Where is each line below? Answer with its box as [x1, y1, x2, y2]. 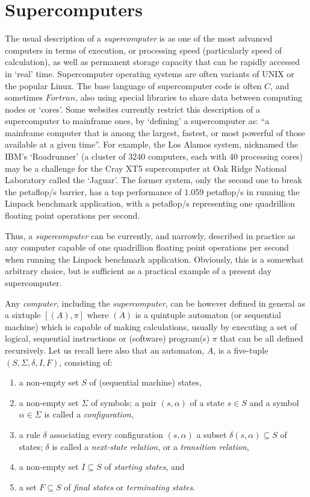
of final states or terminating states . [64, 480, 196, 493]
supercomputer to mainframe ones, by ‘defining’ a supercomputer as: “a [5, 114, 270, 127]
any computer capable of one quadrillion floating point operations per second [5, 241, 289, 254]
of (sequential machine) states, [89, 376, 202, 389]
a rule [19, 428, 40, 440]
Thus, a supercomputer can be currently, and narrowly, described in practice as [5, 229, 296, 242]
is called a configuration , [44, 408, 134, 420]
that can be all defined [220, 332, 303, 345]
